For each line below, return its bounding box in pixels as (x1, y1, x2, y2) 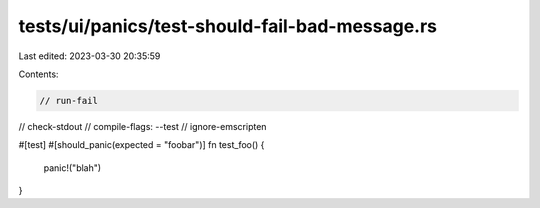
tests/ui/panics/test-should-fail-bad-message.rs (18, 15, 438, 37)
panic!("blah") (43, 161, 102, 174)
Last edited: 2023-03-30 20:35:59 (18, 50, 161, 62)
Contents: (18, 68, 59, 80)
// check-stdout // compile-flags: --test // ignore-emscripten (18, 120, 267, 132)
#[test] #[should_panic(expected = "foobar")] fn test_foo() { (18, 139, 265, 151)
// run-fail (39, 95, 99, 106)
